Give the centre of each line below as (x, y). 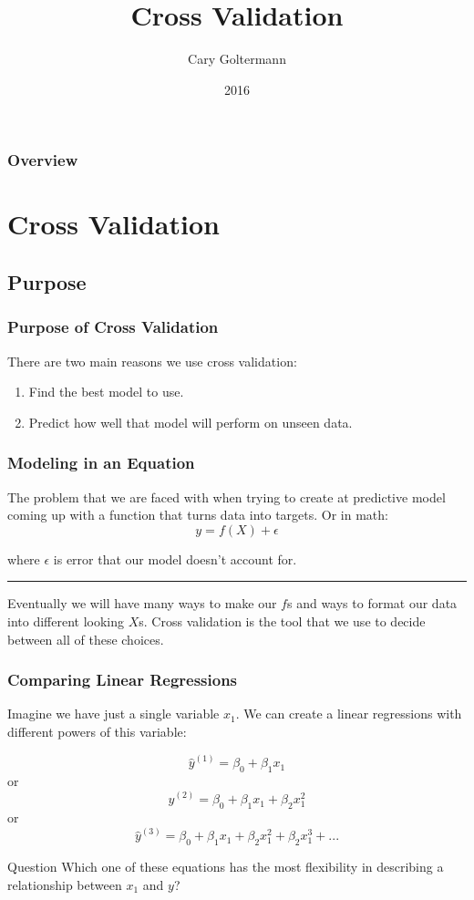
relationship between (65, 884)
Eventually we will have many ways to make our (142, 603)
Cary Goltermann (237, 59)
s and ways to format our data (372, 603)
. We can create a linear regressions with (349, 714)
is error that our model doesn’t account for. (175, 559)
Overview (43, 160)
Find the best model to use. (106, 392)
